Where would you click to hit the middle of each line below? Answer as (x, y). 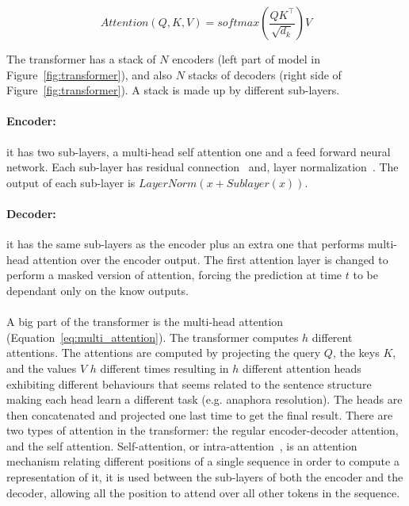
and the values (42, 368)
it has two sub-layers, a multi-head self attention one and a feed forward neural (199, 151)
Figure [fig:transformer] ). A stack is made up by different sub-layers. (173, 90)
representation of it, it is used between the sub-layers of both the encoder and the (205, 477)
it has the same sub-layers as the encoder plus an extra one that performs (185, 244)
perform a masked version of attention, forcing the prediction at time (174, 275)
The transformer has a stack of (81, 59)
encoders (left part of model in (246, 59)
